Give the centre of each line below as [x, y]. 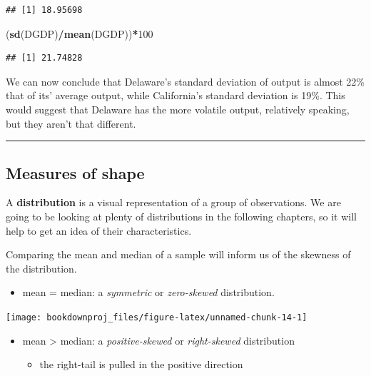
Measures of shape [75, 172]
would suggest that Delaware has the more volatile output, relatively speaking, [178, 109]
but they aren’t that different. [71, 123]
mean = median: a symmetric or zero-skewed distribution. [148, 292]
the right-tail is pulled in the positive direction [141, 364]
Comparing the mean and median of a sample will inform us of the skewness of [178, 254]
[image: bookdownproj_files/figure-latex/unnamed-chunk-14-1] [157, 317]
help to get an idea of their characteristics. [99, 230]
